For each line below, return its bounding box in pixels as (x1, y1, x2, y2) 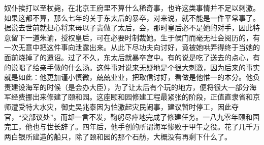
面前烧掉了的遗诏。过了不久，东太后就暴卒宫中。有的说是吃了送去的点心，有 (4, 52, 260, 62)
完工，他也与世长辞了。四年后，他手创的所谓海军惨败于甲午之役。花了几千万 (4, 121, 260, 132)
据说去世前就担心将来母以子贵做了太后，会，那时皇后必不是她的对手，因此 (4, 22, 253, 33)
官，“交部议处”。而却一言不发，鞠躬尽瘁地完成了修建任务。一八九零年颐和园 (4, 111, 260, 122)
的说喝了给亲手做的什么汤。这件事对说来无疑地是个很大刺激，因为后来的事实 (4, 62, 260, 72)
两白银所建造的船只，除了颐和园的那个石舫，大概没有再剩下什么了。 (4, 131, 232, 141)
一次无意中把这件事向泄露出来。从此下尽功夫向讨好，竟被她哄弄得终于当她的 (4, 42, 260, 53)
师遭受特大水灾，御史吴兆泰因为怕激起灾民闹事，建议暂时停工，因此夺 (4, 101, 239, 112)
